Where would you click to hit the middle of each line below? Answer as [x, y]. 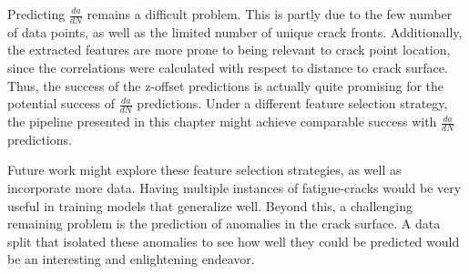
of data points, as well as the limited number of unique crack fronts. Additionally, [235, 31]
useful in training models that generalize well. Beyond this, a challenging [210, 205]
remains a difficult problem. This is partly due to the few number [270, 14]
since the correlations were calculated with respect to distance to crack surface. [228, 68]
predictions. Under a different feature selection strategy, [292, 103]
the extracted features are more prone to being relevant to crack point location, [229, 50]
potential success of [61, 103]
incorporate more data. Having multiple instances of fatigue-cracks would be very [234, 188]
